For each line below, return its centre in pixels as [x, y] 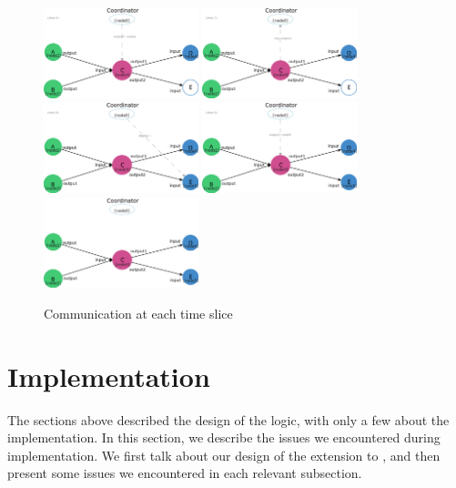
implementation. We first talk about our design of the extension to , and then [224, 455]
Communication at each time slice [138, 313]
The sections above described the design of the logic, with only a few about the [228, 419]
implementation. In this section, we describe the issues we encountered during [224, 437]
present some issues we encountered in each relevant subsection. [185, 473]
